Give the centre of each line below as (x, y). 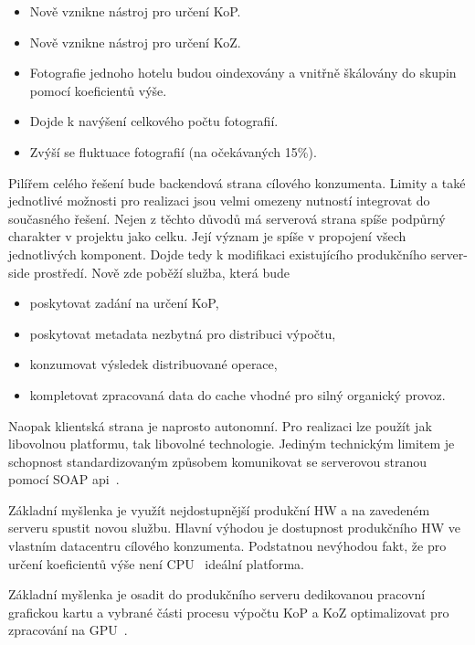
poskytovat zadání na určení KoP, (124, 303)
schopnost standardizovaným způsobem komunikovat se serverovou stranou (218, 461)
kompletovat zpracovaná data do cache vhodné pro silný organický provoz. (237, 394)
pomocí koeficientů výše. (98, 90)
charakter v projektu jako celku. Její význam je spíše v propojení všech (207, 236)
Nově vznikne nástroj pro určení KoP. (135, 11)
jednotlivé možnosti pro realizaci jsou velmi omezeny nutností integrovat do (219, 201)
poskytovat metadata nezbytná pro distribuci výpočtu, (183, 333)
